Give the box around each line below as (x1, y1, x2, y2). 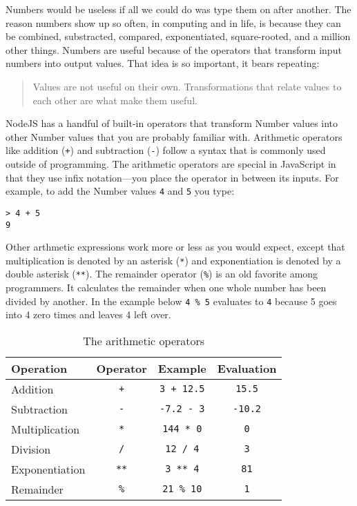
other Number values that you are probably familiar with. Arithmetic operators (6, 129, 342, 144)
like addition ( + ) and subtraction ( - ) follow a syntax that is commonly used (6, 143, 326, 157)
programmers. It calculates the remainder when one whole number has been (6, 280, 327, 295)
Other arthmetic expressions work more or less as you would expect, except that (6, 240, 345, 254)
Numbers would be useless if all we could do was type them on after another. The (6, 2, 351, 16)
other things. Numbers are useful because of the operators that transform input (6, 42, 342, 57)
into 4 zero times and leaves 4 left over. (6, 307, 171, 322)
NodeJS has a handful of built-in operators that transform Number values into (6, 116, 338, 130)
